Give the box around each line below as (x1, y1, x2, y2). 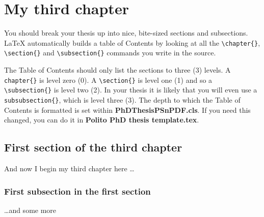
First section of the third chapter (4, 139, 182, 155)
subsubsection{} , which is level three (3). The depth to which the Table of (4, 94, 241, 105)
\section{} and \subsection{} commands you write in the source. (4, 47, 216, 58)
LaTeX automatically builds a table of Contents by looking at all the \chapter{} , (4, 37, 260, 48)
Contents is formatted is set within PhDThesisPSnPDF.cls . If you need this (4, 104, 251, 115)
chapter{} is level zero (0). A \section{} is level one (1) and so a (4, 74, 213, 85)
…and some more (4, 204, 57, 215)
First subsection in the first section (4, 184, 151, 197)
